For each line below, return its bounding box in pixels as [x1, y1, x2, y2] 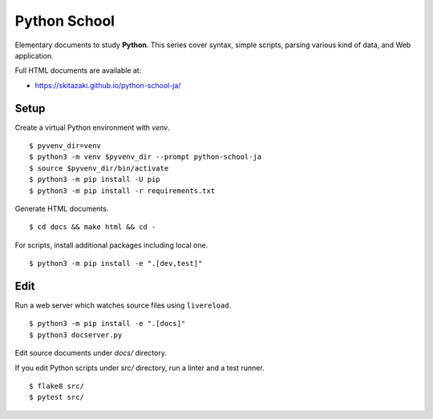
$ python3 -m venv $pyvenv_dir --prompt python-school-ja [29, 152, 262, 162]
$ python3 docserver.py [29, 330, 123, 340]
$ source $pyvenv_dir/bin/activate [29, 163, 169, 172]
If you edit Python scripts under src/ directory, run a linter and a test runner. [14, 363, 265, 373]
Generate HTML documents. [14, 203, 109, 213]
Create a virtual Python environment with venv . [14, 123, 170, 132]
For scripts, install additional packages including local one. [14, 240, 208, 250]
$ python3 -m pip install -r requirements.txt [29, 186, 216, 195]
